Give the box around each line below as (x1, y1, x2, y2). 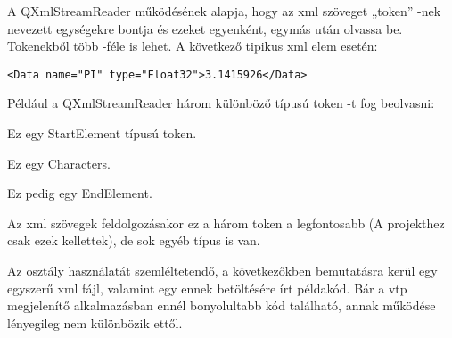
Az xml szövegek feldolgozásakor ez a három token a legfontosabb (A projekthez (7, 213, 445, 232)
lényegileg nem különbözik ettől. (7, 313, 183, 332)
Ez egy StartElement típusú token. (7, 124, 197, 143)
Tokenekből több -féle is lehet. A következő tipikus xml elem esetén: (7, 37, 378, 55)
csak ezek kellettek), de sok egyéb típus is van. (7, 231, 260, 250)
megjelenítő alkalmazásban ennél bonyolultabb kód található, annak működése (7, 296, 436, 315)
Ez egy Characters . (7, 153, 111, 172)
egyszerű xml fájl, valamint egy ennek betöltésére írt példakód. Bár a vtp (7, 278, 407, 297)
